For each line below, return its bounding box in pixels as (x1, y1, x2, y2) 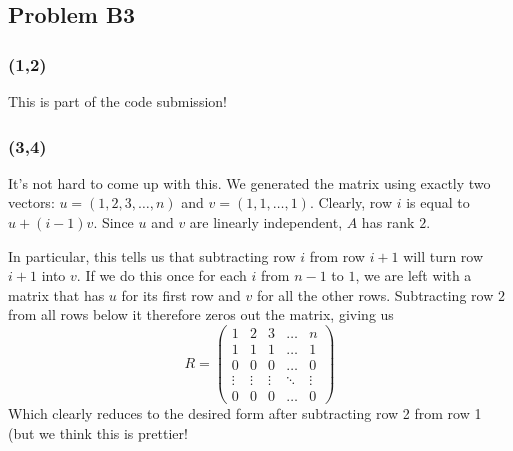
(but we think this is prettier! (8, 422, 188, 443)
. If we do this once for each (76, 265, 247, 286)
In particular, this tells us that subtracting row (8, 245, 296, 266)
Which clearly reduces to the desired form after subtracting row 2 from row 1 (8, 403, 482, 424)
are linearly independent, (189, 212, 343, 232)
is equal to (406, 192, 470, 213)
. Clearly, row (309, 192, 393, 213)
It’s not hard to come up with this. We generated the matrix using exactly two (8, 172, 491, 193)
